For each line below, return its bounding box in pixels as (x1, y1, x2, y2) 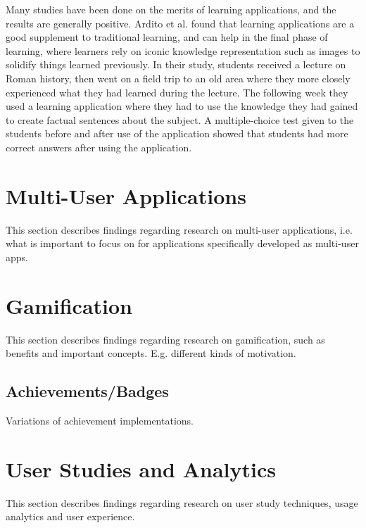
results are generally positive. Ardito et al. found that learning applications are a (6, 15, 355, 30)
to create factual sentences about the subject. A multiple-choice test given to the (6, 112, 354, 127)
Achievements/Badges (6, 380, 169, 402)
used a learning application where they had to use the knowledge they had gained (6, 99, 358, 113)
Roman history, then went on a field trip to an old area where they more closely (6, 70, 351, 85)
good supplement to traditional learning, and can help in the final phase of (6, 30, 328, 44)
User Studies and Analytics (6, 454, 276, 483)
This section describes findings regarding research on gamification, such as (6, 332, 325, 346)
